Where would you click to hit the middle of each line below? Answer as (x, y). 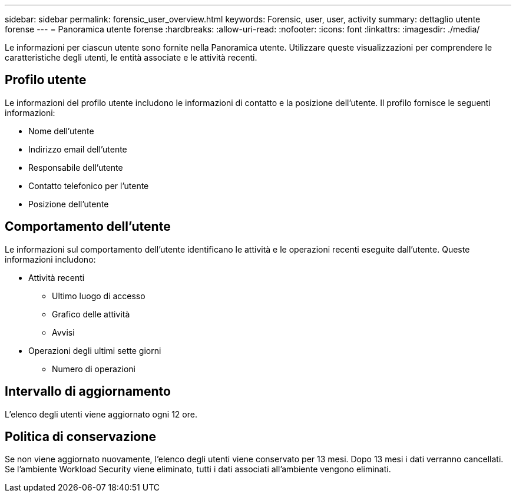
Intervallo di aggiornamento (88, 392)
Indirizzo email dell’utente (78, 149)
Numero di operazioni (94, 369)
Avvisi (63, 332)
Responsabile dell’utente (76, 167)
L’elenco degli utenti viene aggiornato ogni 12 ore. (101, 414)
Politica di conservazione (80, 436)
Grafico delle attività (91, 314)
